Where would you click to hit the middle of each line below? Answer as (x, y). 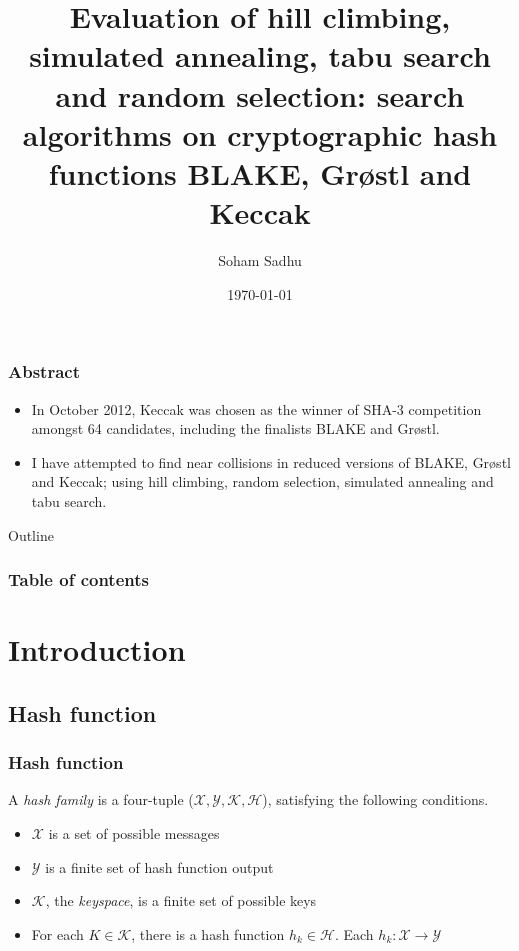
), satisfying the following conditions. (375, 799)
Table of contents (78, 579)
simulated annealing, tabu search (260, 55)
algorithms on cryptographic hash (260, 133)
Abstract (44, 371)
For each (57, 933)
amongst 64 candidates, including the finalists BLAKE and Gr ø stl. (235, 428)
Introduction (97, 649)
